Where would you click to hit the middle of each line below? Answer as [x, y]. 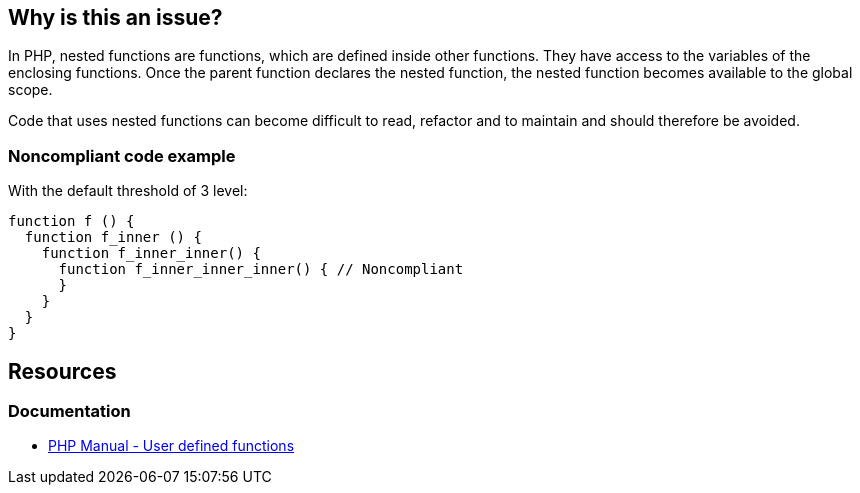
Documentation [69, 411]
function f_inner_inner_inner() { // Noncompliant [261, 269]
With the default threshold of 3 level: [128, 191]
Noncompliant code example [122, 155]
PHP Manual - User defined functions [171, 446]
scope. [30, 90]
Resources [62, 371]
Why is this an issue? [115, 17]
